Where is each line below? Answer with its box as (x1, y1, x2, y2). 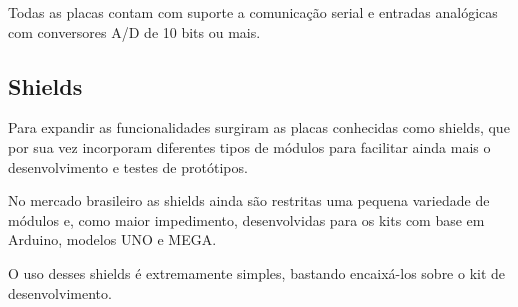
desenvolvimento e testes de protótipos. (8, 156, 248, 177)
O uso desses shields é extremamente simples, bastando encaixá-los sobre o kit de (8, 262, 506, 283)
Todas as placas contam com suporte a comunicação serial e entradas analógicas (8, 2, 498, 22)
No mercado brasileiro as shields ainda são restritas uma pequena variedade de (8, 190, 490, 211)
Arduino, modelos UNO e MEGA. (8, 229, 217, 250)
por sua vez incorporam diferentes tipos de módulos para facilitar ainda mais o (8, 136, 491, 157)
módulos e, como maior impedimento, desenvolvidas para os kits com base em (8, 209, 485, 230)
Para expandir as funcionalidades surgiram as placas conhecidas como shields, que (8, 117, 510, 138)
